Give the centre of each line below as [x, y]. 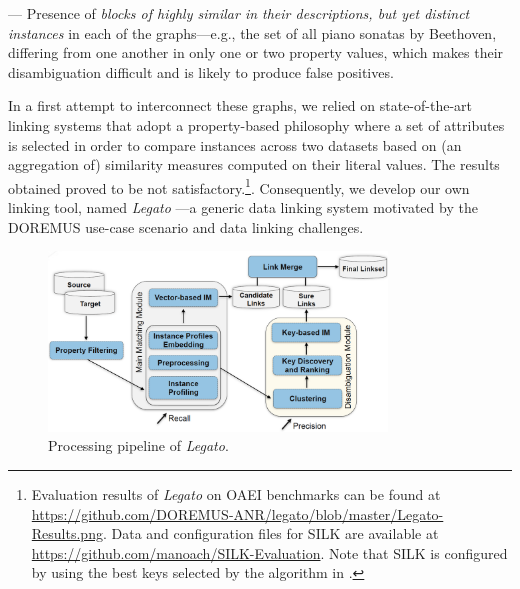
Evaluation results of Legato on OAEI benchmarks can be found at [236, 494]
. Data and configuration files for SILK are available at [270, 533]
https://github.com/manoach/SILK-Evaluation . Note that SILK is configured [269, 552]
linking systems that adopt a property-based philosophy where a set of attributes [256, 124]
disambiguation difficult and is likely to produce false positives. [201, 71]
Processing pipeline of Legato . [138, 445]
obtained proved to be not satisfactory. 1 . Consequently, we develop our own [239, 186]
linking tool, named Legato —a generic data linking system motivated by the [243, 207]
